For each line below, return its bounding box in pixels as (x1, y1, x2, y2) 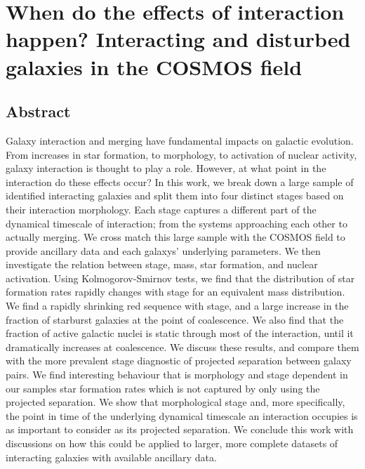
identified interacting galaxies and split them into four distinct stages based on (6, 188, 344, 203)
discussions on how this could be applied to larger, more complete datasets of (6, 436, 338, 451)
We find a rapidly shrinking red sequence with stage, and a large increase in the (6, 298, 349, 313)
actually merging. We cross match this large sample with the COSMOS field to (6, 230, 345, 244)
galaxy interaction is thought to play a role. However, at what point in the (6, 161, 326, 176)
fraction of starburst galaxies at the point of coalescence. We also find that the (6, 312, 344, 326)
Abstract (6, 100, 71, 122)
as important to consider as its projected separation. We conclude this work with (6, 422, 354, 437)
